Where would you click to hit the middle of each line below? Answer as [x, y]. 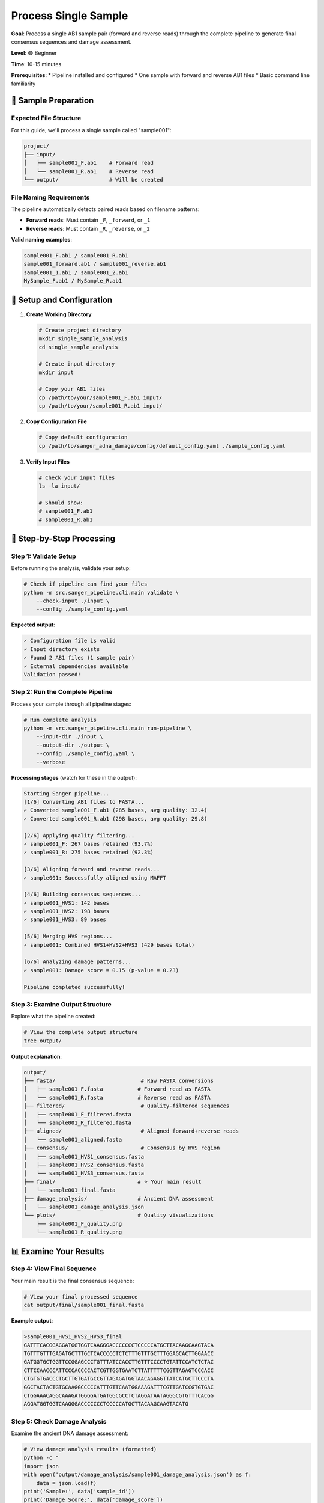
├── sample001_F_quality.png [79, 1224]
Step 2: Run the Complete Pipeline [62, 692]
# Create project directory [80, 330]
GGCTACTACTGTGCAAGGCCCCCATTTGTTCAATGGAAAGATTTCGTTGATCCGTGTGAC [119, 1387]
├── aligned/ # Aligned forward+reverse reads [131, 1131]
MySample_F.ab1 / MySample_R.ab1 [73, 281]
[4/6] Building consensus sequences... [82, 895]
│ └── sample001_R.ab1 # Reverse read [89, 171]
